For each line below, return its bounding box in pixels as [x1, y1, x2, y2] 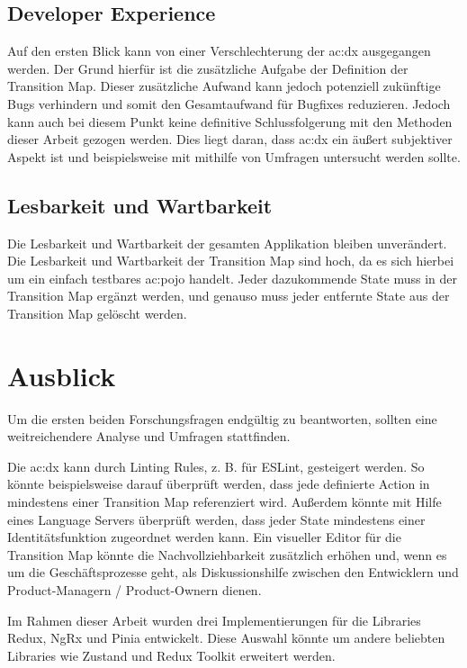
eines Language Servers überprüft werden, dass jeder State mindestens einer [7, 510, 426, 528]
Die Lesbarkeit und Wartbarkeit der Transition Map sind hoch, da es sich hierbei [7, 251, 454, 270]
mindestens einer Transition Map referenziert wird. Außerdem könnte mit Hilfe [7, 492, 442, 511]
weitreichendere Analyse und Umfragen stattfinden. [7, 427, 291, 446]
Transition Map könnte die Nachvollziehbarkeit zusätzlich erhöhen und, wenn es [7, 545, 447, 564]
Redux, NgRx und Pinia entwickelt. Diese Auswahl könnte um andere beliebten [7, 628, 445, 647]
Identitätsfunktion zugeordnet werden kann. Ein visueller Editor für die [7, 528, 401, 546]
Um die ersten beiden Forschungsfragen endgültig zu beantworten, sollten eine [7, 409, 437, 428]
